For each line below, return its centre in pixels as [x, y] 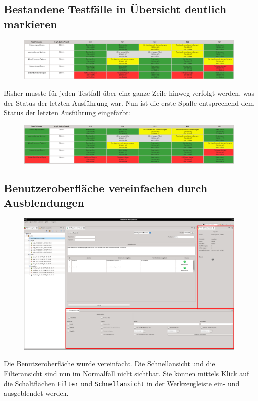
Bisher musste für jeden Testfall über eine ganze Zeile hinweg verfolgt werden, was [129, 93]
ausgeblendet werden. [36, 393]
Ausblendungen [44, 202]
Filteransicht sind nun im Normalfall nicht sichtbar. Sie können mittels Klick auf [127, 373]
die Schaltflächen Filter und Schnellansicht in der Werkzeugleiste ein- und [122, 383]
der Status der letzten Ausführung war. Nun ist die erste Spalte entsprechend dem [129, 102]
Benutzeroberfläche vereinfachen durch [106, 188]
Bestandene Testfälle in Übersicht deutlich [115, 9]
